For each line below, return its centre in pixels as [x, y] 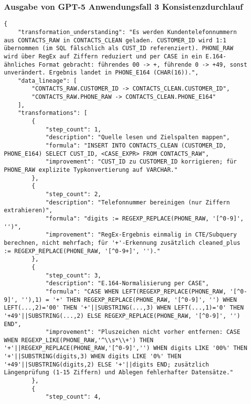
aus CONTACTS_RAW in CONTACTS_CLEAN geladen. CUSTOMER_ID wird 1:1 [115, 40]
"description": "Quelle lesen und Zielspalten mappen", [138, 138]
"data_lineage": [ [47, 81]
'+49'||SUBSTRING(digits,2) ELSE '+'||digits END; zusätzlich [107, 364]
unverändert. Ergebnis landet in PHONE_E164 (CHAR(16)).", [101, 73]
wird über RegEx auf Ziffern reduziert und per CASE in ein [103, 56]
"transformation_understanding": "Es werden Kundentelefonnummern [127, 32]
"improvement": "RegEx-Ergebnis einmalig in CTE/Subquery [141, 235]
